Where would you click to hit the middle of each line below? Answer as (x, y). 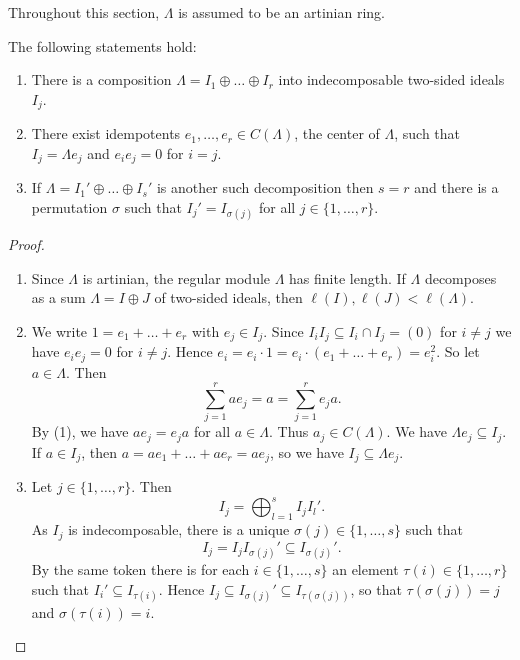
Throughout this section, (84, 12)
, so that (376, 588)
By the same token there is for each (140, 568)
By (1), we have (80, 431)
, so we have (306, 451)
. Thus (289, 431)
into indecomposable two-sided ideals (391, 79)
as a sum (58, 297)
